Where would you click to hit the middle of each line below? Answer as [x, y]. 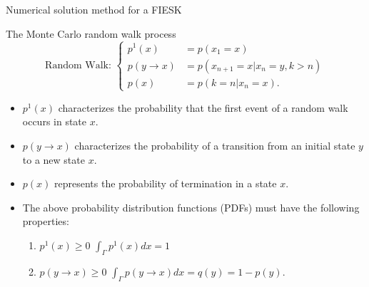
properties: [46, 221]
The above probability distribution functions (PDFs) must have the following [191, 207]
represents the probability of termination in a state [165, 183]
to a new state [54, 159]
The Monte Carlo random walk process [91, 33]
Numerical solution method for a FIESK [94, 9]
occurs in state [55, 121]
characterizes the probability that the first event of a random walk [203, 107]
